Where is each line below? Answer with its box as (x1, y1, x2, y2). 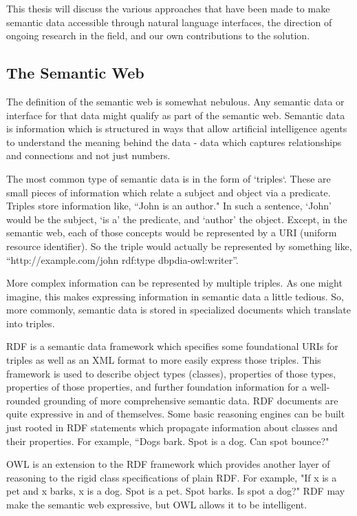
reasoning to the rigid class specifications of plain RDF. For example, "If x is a (6, 470, 337, 484)
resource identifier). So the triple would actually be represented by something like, (6, 238, 352, 253)
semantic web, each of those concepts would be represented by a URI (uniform (6, 225, 337, 240)
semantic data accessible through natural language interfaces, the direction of (6, 14, 332, 29)
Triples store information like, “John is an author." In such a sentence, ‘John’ (6, 198, 332, 213)
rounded (6, 393, 41, 407)
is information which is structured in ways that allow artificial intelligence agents (6, 121, 347, 136)
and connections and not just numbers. (6, 148, 171, 163)
